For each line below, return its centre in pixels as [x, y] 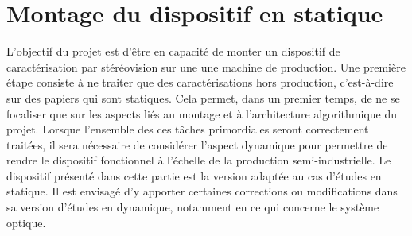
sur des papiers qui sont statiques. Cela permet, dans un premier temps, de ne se [203, 97]
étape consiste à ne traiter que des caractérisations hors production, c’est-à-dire [200, 82]
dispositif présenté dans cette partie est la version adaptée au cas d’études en [194, 175]
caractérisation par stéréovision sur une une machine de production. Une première [206, 66]
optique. [26, 222]
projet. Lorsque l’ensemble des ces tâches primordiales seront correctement [188, 129]
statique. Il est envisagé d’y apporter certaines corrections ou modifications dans [202, 191]
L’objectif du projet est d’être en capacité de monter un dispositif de [173, 51]
